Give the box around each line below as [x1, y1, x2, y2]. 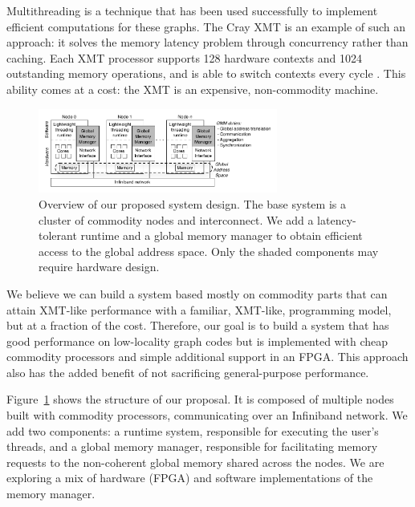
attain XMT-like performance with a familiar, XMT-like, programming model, [6, 301, 392, 318]
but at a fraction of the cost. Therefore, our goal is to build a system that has [6, 317, 389, 334]
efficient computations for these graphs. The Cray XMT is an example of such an [6, 18, 406, 34]
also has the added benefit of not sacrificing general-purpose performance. [6, 363, 369, 380]
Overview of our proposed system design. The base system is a [39, 195, 346, 212]
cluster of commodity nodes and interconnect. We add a [39, 211, 314, 228]
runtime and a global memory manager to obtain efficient [80, 227, 363, 244]
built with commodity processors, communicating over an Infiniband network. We [6, 407, 408, 424]
